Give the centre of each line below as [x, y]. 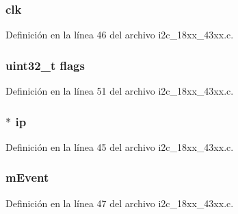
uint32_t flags [45, 65]
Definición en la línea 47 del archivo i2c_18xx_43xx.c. [120, 203]
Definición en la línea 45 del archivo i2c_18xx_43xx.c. [120, 146]
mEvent [27, 177]
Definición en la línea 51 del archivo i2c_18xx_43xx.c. [120, 91]
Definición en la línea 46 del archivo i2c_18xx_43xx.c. [120, 35]
